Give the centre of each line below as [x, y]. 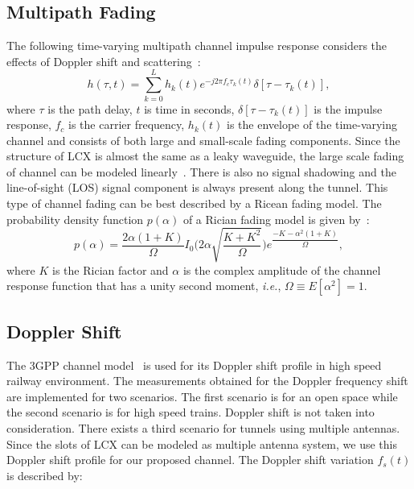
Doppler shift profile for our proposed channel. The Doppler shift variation [190, 460]
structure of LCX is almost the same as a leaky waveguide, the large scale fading [205, 156]
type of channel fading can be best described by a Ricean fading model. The [194, 203]
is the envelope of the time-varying [312, 124]
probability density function [75, 219]
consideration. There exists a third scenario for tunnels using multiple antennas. [203, 427]
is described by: [45, 475]
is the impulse [348, 108]
